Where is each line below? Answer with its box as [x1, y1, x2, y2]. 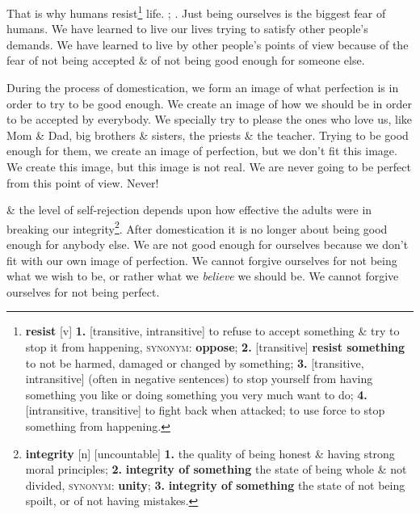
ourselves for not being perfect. [6, 283, 160, 300]
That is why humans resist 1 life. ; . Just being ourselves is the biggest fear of [6, 2, 386, 21]
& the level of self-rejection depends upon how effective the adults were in [6, 201, 372, 218]
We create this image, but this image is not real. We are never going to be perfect [6, 158, 411, 175]
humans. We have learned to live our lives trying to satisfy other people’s [6, 20, 368, 37]
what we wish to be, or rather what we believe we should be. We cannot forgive [6, 268, 399, 284]
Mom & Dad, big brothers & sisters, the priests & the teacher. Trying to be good [6, 126, 409, 143]
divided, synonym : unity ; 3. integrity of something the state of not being [25, 476, 405, 493]
